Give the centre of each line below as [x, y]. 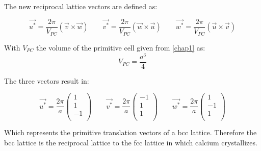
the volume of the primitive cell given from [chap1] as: [121, 47]
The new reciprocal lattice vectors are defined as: [81, 6]
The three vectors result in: [47, 80]
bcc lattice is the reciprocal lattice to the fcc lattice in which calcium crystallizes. [131, 143]
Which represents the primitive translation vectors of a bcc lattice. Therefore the [130, 132]
